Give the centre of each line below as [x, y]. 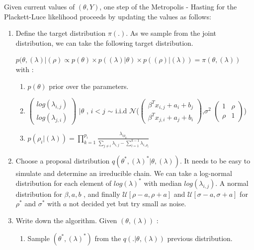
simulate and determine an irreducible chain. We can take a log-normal [124, 173]
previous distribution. [200, 238]
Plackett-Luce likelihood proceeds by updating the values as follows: [108, 16]
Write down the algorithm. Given [66, 220]
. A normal [232, 183]
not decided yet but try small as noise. [127, 204]
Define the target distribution [61, 33]
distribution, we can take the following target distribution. [104, 42]
